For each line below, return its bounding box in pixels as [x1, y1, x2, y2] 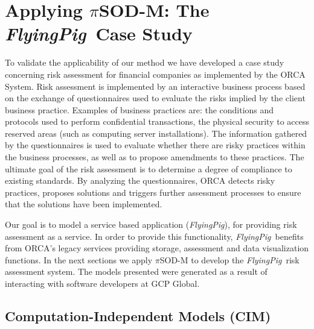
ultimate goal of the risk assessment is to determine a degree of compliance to [5, 162, 292, 175]
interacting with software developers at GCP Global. [5, 277, 200, 289]
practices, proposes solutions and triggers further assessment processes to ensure [5, 186, 301, 198]
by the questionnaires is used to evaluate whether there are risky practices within [5, 139, 306, 151]
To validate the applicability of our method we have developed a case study [5, 56, 284, 69]
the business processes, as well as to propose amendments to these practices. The [5, 151, 304, 163]
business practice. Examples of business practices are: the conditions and [5, 103, 274, 116]
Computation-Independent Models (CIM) [5, 306, 271, 325]
